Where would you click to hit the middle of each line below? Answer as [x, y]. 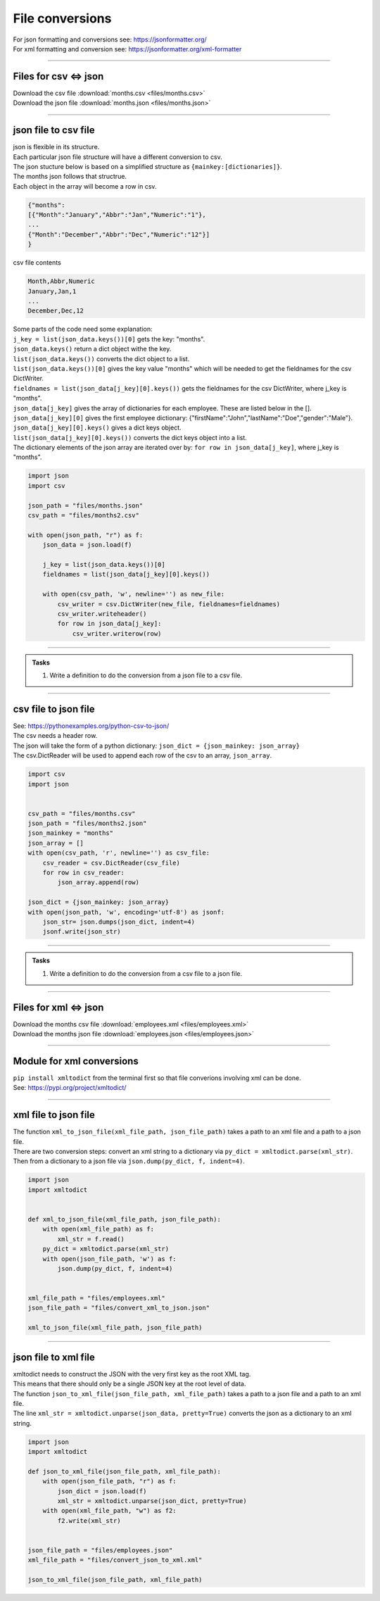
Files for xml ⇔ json [58, 1007]
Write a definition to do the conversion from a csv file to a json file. [146, 973]
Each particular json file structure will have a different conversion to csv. [118, 157]
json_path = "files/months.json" [85, 506]
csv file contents [37, 263]
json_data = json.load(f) [87, 545]
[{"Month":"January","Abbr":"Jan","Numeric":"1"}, [117, 215]
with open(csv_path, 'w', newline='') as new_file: [134, 594]
